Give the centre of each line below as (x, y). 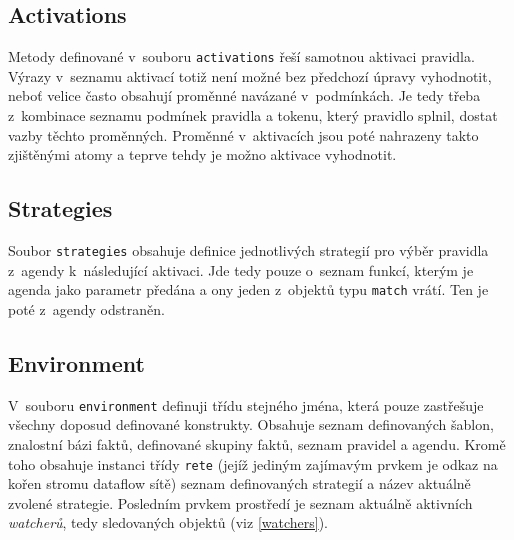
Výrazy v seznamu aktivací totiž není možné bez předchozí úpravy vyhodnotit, (250, 75)
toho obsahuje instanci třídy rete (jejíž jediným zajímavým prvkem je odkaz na (253, 463)
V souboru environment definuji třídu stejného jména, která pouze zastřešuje (246, 404)
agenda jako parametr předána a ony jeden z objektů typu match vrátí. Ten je (248, 289)
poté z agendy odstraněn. (86, 308)
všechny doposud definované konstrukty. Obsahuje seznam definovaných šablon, (251, 424)
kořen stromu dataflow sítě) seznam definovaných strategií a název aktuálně (239, 483)
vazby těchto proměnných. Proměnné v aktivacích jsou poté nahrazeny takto (243, 134)
